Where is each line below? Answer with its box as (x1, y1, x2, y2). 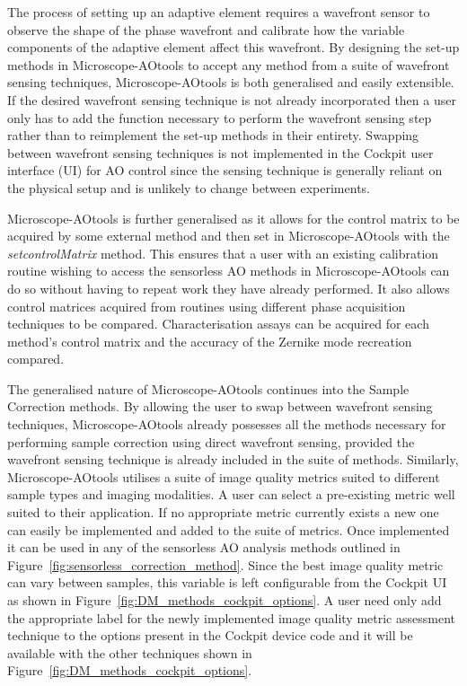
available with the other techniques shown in (7, 643, 252, 662)
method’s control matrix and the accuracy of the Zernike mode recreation (7, 331, 412, 350)
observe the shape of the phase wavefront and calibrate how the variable (7, 20, 405, 39)
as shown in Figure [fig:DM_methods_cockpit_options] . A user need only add (7, 591, 442, 609)
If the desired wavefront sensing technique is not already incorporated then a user (7, 90, 456, 109)
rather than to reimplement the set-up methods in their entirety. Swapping (7, 126, 419, 145)
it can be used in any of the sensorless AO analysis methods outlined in (7, 538, 401, 557)
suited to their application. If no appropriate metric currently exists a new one (7, 503, 439, 522)
